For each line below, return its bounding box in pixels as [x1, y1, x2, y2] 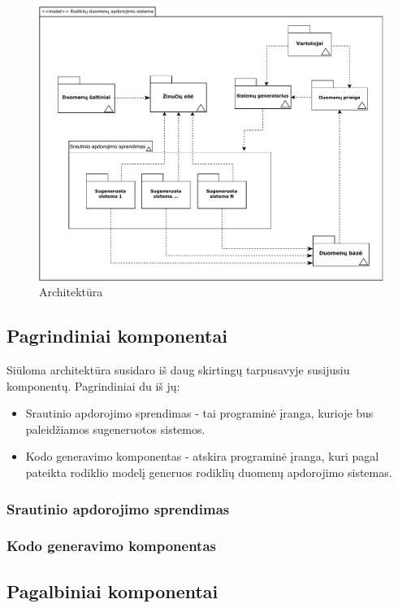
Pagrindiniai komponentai [6, 323, 227, 348]
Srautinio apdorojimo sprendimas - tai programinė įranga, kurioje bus [25, 405, 374, 422]
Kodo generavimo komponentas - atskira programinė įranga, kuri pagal [25, 448, 379, 465]
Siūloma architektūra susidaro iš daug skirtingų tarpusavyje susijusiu [6, 361, 350, 378]
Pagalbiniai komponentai [6, 578, 218, 603]
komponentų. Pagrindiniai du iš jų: [6, 377, 180, 394]
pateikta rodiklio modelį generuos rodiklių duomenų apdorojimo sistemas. [25, 463, 392, 480]
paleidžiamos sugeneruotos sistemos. [25, 420, 205, 437]
